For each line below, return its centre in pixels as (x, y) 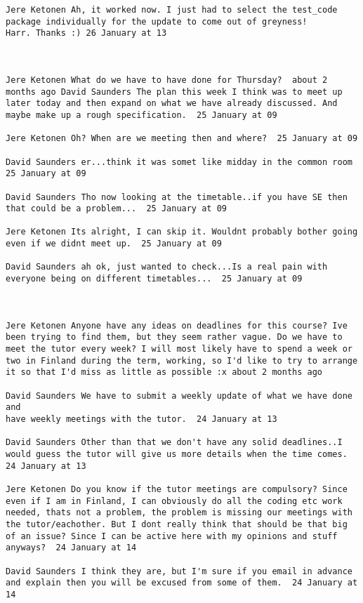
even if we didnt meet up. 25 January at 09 (114, 244)
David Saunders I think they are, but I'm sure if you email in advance (179, 571)
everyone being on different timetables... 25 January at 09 (154, 279)
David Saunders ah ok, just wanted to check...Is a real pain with (167, 267)
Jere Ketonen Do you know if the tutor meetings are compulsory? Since (177, 489)
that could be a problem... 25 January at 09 (116, 209)
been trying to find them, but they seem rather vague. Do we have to (174, 337)
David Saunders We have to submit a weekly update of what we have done (179, 396)
